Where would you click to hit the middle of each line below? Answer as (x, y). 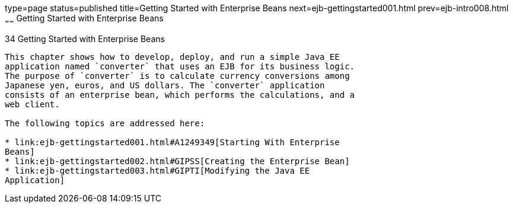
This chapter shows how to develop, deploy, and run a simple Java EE (172, 57)
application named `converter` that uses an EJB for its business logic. (180, 66)
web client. (32, 104)
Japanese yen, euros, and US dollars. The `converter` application (165, 85)
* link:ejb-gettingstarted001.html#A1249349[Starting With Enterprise (172, 142)
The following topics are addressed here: (105, 123)
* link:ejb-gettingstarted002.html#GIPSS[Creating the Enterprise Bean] (177, 161)
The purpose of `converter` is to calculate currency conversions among (177, 76)
